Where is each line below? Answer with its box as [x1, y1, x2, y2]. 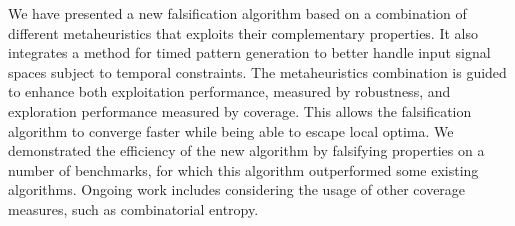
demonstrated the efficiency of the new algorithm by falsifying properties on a [8, 140, 485, 161]
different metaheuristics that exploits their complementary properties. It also [8, 22, 478, 43]
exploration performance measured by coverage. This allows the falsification [8, 100, 472, 121]
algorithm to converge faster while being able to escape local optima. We [8, 120, 454, 141]
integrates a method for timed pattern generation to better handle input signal [8, 42, 491, 63]
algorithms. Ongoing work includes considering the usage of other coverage [8, 179, 466, 200]
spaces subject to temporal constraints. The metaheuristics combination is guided [8, 61, 507, 82]
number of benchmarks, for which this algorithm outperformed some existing [8, 159, 479, 180]
